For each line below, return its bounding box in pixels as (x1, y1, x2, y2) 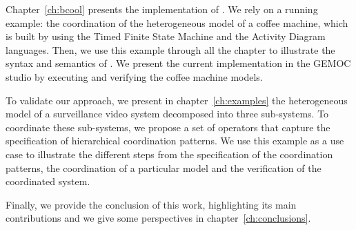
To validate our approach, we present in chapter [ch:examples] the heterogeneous (6, 93, 348, 107)
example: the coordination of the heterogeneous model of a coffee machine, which (6, 15, 348, 30)
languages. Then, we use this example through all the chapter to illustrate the (6, 42, 335, 57)
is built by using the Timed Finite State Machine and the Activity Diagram (6, 29, 326, 44)
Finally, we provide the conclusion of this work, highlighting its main (6, 197, 297, 211)
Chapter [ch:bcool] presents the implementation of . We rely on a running (6, 2, 318, 16)
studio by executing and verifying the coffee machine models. (6, 69, 263, 84)
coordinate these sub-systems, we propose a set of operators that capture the (6, 119, 330, 134)
